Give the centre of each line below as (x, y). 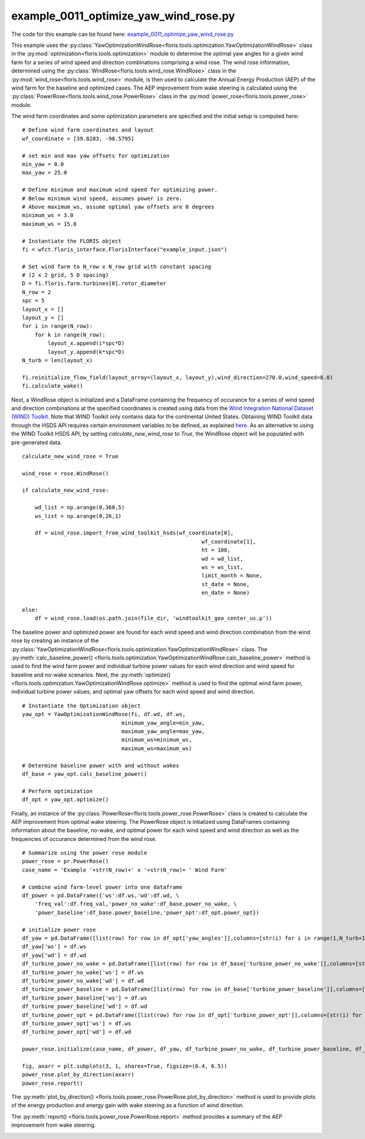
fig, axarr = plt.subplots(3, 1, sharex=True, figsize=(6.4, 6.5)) (125, 1066)
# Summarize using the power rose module (85, 853)
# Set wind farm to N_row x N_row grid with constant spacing (117, 266)
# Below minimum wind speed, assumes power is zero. (102, 198)
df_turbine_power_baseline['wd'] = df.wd (85, 1006)
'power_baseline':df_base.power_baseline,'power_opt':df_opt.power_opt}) (147, 912)
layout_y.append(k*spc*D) (86, 352)
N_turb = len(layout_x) (57, 360)
